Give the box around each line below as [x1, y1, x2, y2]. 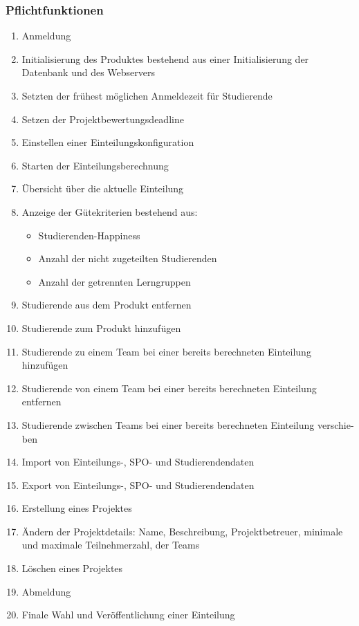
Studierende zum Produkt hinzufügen [21, 320, 181, 335]
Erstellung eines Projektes [21, 501, 132, 515]
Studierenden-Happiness [38, 228, 140, 242]
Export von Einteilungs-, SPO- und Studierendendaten [21, 477, 255, 492]
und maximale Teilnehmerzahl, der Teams [21, 537, 200, 552]
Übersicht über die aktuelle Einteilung [21, 181, 184, 196]
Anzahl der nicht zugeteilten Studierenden [38, 251, 217, 266]
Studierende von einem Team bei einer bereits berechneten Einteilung [21, 380, 317, 395]
